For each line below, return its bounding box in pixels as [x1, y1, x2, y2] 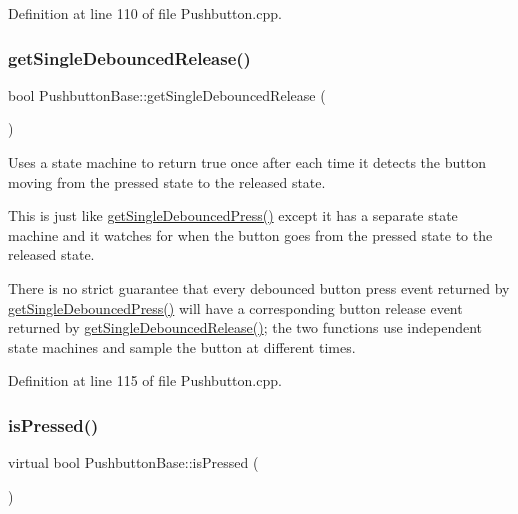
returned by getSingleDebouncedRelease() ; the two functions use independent [8, 317, 483, 338]
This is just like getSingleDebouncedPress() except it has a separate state [8, 205, 458, 226]
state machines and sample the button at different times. [8, 336, 356, 357]
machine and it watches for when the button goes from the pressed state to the [8, 224, 493, 245]
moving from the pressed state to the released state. [8, 171, 326, 192]
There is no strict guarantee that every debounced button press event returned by [8, 277, 510, 298]
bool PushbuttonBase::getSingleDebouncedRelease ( [8, 84, 326, 105]
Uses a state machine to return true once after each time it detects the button [8, 152, 486, 172]
